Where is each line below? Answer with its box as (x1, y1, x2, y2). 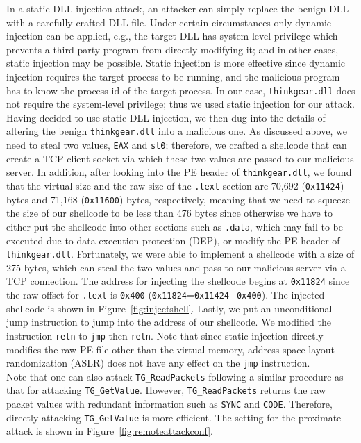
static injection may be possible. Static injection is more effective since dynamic (6, 56, 346, 70)
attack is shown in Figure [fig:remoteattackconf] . (6, 424, 213, 438)
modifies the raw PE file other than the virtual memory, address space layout (6, 342, 335, 356)
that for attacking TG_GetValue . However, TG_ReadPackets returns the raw (6, 383, 326, 397)
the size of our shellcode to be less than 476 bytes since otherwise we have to (6, 206, 333, 220)
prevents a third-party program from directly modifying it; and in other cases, (6, 42, 339, 56)
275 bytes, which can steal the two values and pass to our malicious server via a (6, 260, 346, 274)
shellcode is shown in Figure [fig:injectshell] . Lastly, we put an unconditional (6, 301, 333, 315)
